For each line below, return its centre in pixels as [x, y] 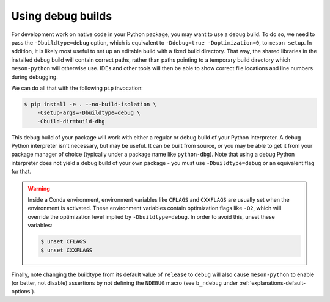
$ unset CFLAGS [63, 242]
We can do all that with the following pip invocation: [77, 88]
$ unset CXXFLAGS [67, 250]
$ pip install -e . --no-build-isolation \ [90, 104]
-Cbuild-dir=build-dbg [71, 121]
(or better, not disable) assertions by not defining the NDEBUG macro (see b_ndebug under [125, 283]
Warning [39, 188]
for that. [21, 172]
